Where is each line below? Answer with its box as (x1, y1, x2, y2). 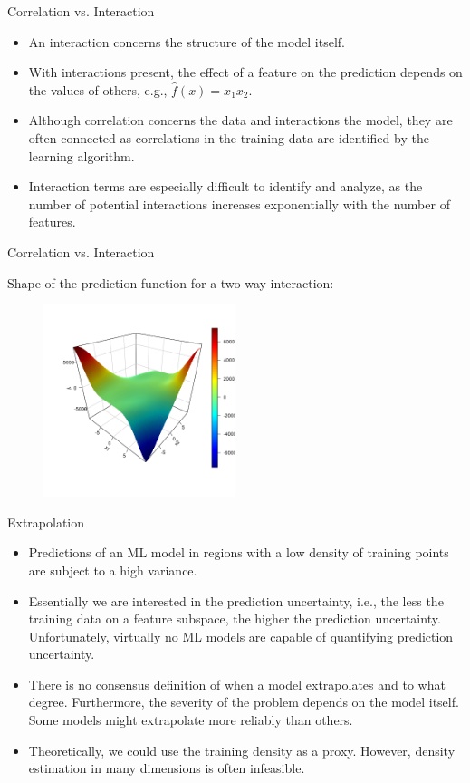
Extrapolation (7, 512, 85, 531)
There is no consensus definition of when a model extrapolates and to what (28, 674, 446, 693)
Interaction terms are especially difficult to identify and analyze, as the (28, 177, 423, 196)
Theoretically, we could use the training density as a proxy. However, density (28, 740, 456, 759)
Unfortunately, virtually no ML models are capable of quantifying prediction (28, 626, 454, 645)
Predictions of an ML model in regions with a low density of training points (28, 543, 449, 562)
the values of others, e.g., (28, 80, 168, 99)
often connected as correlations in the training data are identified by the (28, 128, 429, 147)
